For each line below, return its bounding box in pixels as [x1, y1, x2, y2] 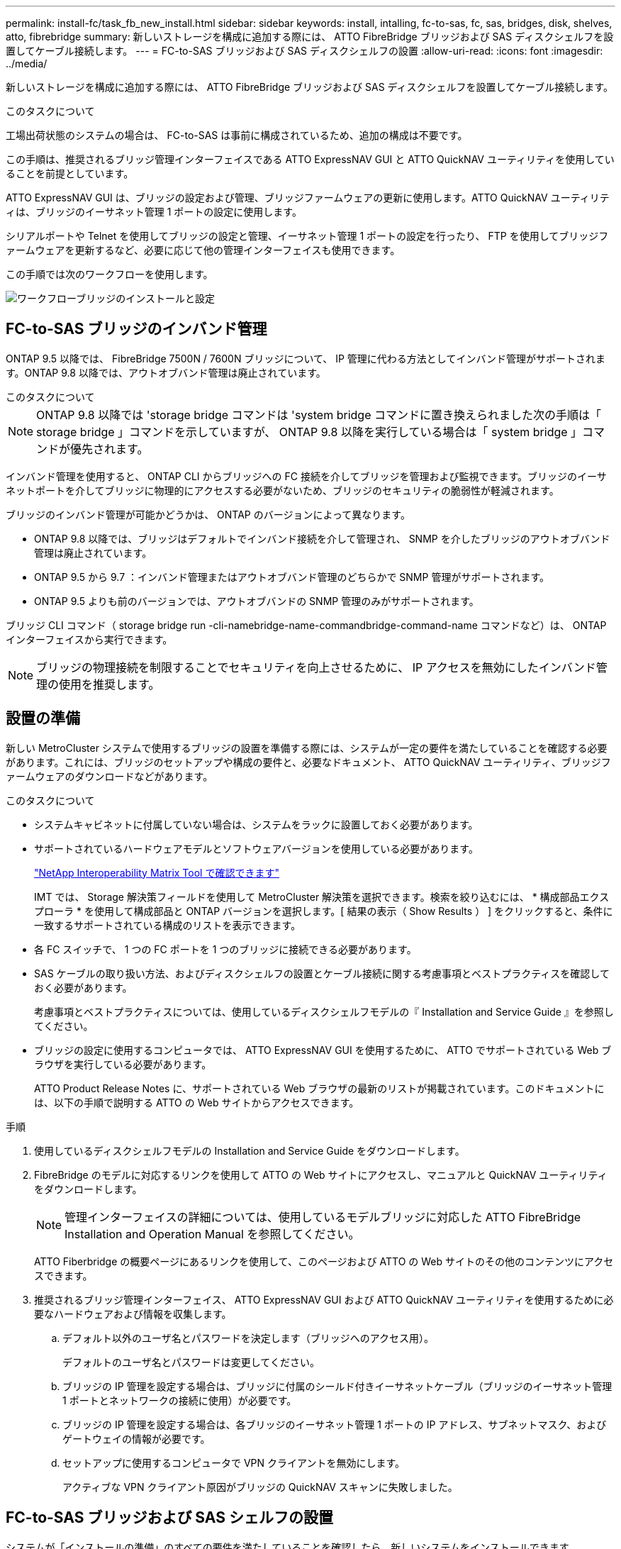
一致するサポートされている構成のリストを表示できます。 [34, 918, 301, 931]
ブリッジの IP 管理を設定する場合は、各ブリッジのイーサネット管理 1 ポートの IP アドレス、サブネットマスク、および [62, 1418, 607, 1431]
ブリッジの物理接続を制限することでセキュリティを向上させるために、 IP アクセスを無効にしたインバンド [36, 660, 596, 674]
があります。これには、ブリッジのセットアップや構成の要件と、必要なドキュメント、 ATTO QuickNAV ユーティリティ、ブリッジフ [6, 755, 611, 768]
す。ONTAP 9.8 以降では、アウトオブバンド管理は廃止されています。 [6, 366, 326, 379]
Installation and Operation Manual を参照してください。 [65, 1226, 360, 1241]
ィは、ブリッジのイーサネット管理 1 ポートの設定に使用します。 [6, 206, 302, 218]
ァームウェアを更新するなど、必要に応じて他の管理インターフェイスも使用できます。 [6, 244, 401, 256]
